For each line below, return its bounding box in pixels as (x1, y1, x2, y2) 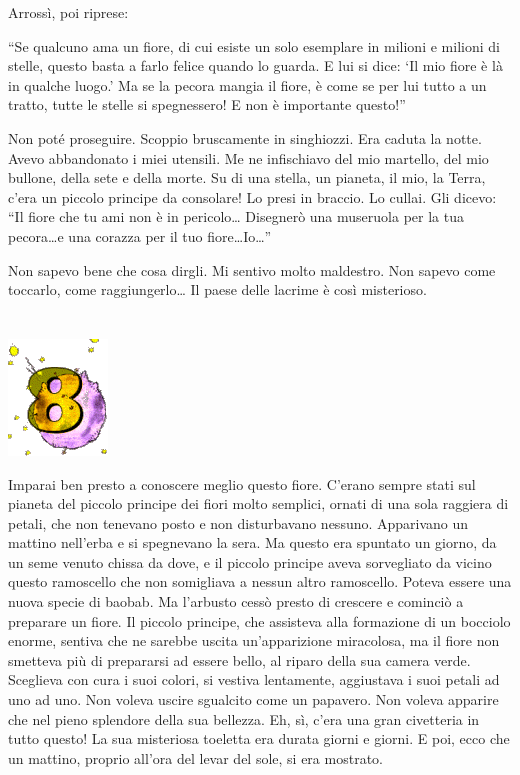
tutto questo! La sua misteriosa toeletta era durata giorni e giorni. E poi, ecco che (8, 728, 510, 749)
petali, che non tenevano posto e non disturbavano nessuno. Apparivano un (8, 512, 469, 533)
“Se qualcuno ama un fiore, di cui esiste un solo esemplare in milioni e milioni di (8, 35, 500, 56)
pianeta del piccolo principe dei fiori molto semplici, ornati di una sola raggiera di (8, 493, 509, 514)
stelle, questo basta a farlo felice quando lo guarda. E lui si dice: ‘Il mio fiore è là (8, 55, 503, 76)
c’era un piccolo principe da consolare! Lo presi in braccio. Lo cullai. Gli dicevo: (8, 186, 497, 207)
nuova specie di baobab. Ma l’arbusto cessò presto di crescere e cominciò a (8, 591, 464, 612)
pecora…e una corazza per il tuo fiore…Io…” (8, 225, 272, 246)
